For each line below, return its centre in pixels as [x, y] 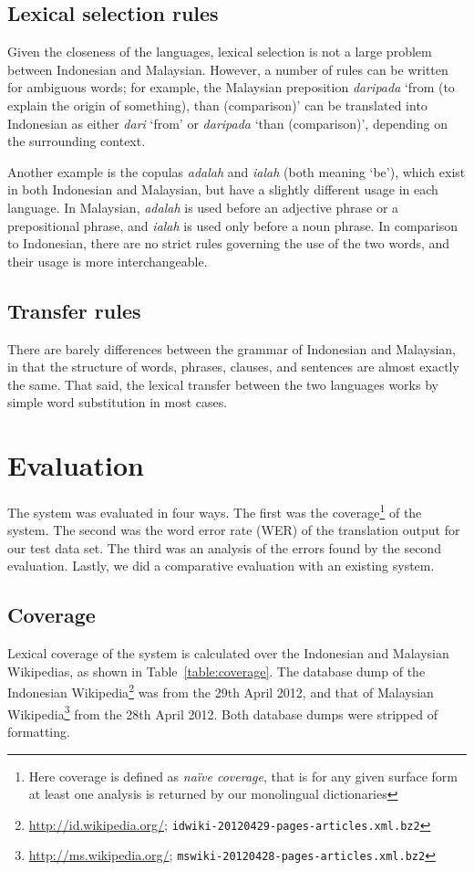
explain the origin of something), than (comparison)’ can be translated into [217, 105]
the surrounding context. [77, 141]
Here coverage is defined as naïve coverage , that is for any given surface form [243, 776]
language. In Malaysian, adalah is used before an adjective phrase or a [203, 207]
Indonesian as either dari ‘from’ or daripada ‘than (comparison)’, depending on [227, 123]
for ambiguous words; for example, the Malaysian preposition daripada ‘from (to [231, 87]
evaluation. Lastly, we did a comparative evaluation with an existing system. [221, 566]
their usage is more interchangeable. [108, 261]
